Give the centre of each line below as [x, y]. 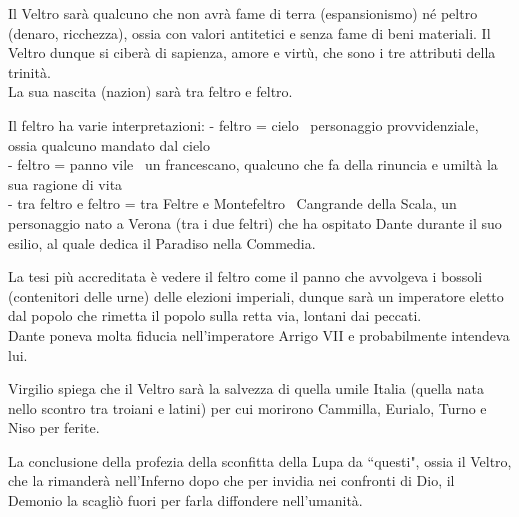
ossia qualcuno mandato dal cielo [109, 144]
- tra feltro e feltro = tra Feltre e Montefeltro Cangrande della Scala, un [232, 203]
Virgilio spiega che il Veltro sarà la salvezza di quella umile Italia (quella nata [246, 388]
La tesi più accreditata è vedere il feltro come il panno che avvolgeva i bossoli [245, 276]
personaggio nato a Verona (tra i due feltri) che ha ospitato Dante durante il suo [255, 222]
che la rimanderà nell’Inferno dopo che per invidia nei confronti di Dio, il [231, 480]
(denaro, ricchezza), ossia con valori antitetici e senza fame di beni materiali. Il [249, 32]
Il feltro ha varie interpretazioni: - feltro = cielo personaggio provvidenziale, [243, 124]
